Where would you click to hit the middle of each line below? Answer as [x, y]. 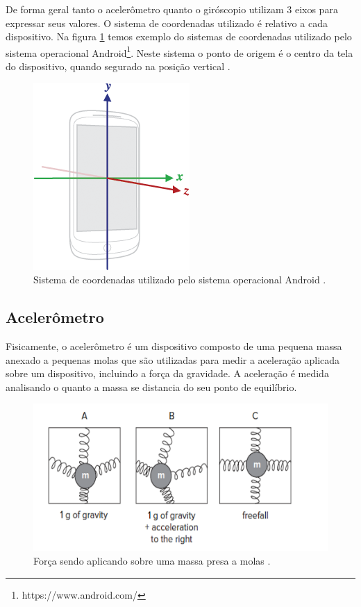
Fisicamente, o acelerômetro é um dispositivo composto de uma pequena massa [174, 346]
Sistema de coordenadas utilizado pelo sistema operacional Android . [180, 280]
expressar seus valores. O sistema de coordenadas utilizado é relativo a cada [167, 23]
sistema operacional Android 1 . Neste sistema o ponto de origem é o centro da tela [179, 51]
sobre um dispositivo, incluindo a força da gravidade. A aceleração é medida [167, 373]
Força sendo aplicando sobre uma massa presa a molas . [152, 560]
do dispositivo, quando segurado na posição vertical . [118, 66]
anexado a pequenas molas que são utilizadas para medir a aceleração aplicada [173, 359]
